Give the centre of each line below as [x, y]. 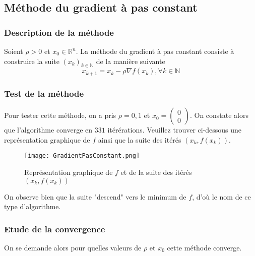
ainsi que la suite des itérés [140, 139]
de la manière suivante [131, 61]
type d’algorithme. [33, 206]
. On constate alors [219, 115]
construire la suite [32, 61]
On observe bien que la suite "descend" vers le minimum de [95, 196]
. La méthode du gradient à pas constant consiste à [155, 51]
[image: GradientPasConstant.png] [82, 156]
